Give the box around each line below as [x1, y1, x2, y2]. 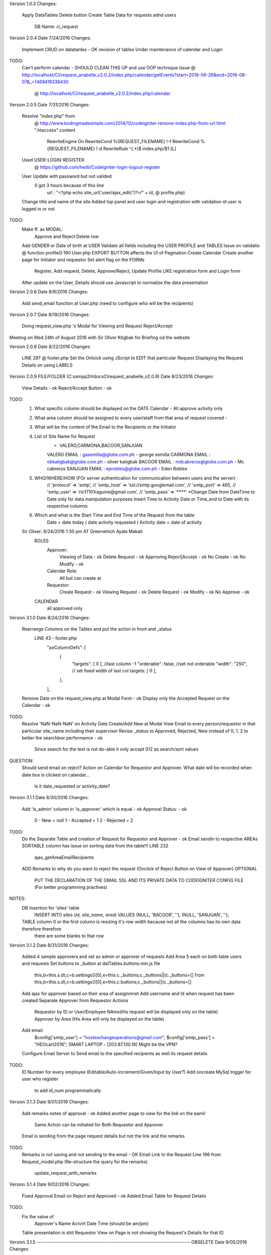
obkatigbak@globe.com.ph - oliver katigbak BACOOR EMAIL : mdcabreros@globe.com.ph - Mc [47, 458, 244, 464]
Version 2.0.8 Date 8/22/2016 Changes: [9, 344, 91, 350]
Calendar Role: [47, 568, 78, 574]
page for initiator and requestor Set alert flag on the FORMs [22, 257, 145, 263]
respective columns [47, 503, 88, 509]
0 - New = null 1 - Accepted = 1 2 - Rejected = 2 [34, 817, 133, 823]
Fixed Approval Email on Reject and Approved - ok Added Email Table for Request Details [22, 1193, 206, 1199]
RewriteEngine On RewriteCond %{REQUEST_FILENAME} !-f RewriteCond [47, 139, 200, 145]
